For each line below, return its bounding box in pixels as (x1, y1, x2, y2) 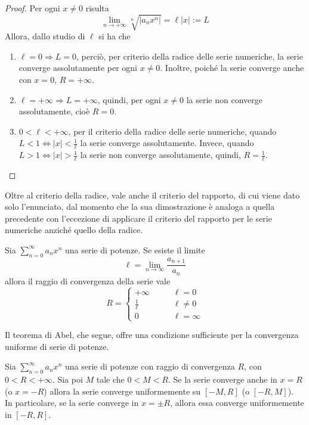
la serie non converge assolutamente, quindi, (80, 148, 241, 161)
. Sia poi (52, 373, 83, 386)
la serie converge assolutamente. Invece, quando (80, 137, 254, 149)
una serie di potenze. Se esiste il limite (64, 243, 205, 256)
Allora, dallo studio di (5, 30, 85, 42)
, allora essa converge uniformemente (170, 396, 304, 409)
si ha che (98, 30, 131, 42)
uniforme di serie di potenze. (5, 340, 109, 352)
